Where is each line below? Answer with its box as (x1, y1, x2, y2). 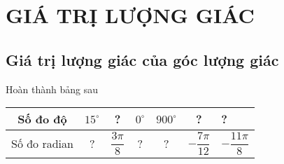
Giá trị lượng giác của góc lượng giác (6, 48, 279, 70)
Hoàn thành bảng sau (6, 81, 98, 96)
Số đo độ (17, 111, 67, 128)
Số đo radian (11, 135, 73, 152)
